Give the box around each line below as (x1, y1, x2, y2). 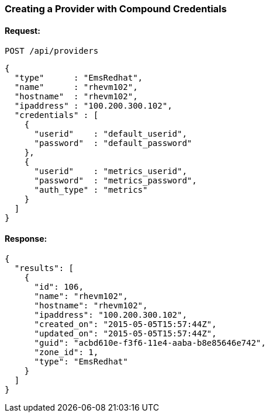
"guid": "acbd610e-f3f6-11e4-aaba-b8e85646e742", (34, 338, 266, 348)
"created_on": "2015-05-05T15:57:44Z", (34, 319, 217, 329)
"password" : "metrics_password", (34, 176, 197, 186)
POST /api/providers (5, 46, 99, 56)
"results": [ (14, 263, 74, 273)
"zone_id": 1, (34, 347, 99, 357)
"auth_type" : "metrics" (34, 185, 148, 195)
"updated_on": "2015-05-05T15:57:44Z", (34, 329, 217, 339)
